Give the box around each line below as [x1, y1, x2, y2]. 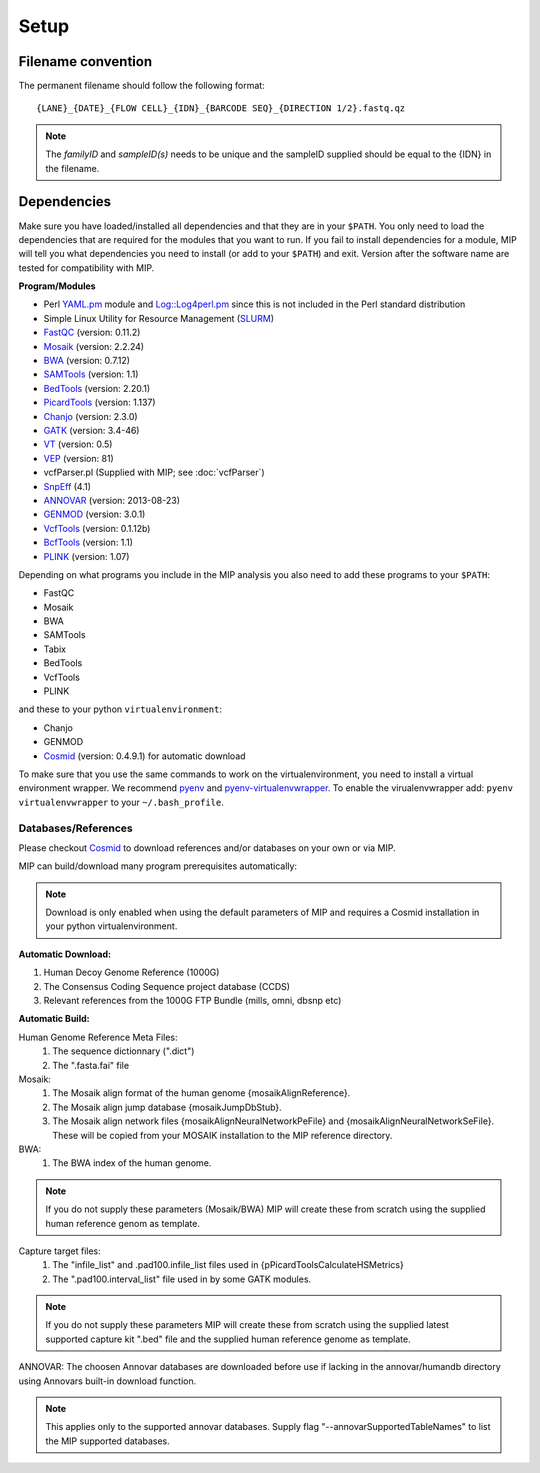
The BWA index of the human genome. [52, 1157, 212, 1169]
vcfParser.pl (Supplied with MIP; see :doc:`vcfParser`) [43, 466, 265, 479]
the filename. [45, 162, 100, 174]
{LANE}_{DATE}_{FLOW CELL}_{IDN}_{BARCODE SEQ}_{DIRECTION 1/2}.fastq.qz [36, 103, 406, 114]
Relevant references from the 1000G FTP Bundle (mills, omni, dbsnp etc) [43, 995, 342, 1007]
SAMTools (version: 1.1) [43, 368, 139, 380]
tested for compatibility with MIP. [18, 261, 155, 274]
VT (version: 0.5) [43, 438, 113, 450]
